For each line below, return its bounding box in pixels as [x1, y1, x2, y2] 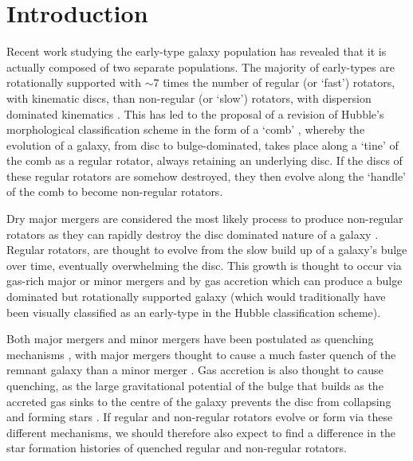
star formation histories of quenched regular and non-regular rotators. [6, 440, 347, 456]
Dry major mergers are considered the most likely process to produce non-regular [6, 210, 403, 227]
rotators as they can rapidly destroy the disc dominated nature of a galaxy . [6, 225, 379, 242]
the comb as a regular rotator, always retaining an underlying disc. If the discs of [6, 152, 403, 169]
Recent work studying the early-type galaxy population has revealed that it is [6, 43, 387, 60]
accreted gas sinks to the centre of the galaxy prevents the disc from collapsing [6, 393, 391, 409]
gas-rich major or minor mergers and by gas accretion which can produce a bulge [6, 272, 403, 289]
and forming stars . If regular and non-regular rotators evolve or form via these [6, 408, 393, 425]
